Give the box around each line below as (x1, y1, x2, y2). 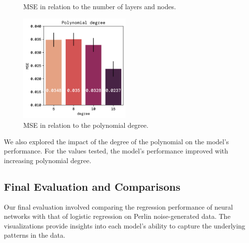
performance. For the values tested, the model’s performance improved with (4, 146, 228, 156)
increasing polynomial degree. (4, 155, 91, 165)
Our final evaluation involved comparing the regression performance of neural (4, 201, 233, 212)
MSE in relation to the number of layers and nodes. (23, 1, 176, 11)
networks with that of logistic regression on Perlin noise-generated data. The (4, 211, 231, 221)
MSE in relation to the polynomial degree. (23, 120, 148, 130)
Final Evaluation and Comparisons (4, 179, 180, 194)
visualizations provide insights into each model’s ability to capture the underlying (4, 220, 246, 230)
